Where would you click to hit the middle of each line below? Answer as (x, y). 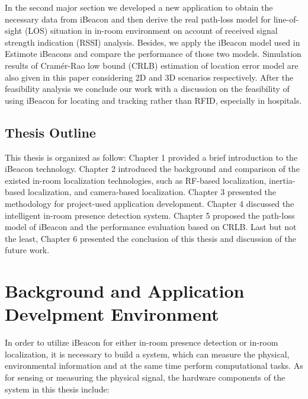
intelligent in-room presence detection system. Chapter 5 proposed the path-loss (150, 215)
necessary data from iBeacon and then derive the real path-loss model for (138, 19)
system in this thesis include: (57, 389)
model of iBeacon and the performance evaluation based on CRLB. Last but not (151, 227)
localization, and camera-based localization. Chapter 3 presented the (152, 192)
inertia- (282, 180)
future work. (27, 250)
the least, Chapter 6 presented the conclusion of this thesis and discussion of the (150, 238)
